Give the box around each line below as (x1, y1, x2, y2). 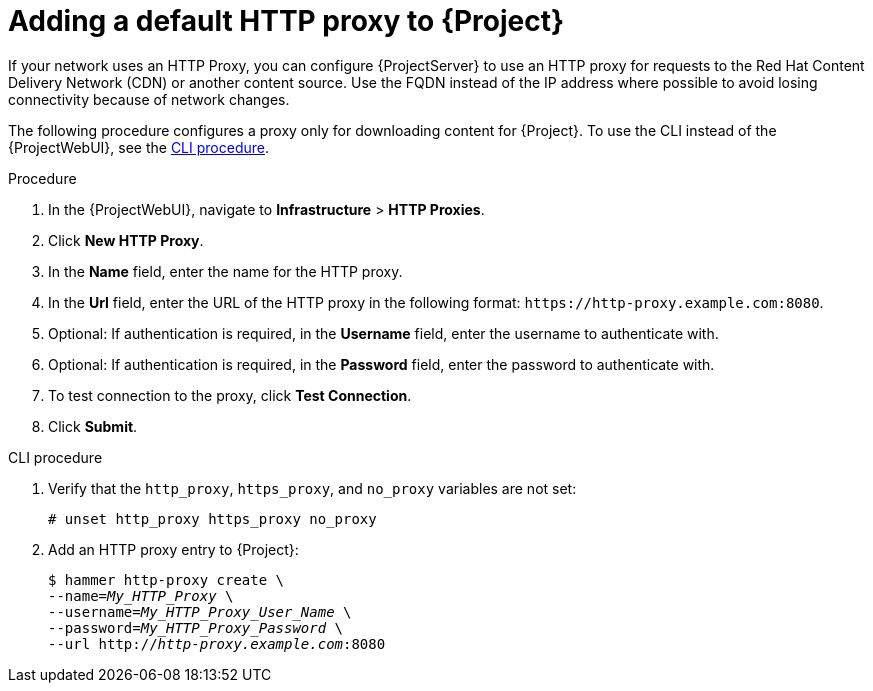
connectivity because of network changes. (8, 90, 290, 108)
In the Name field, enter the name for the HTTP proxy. (48, 262, 403, 280)
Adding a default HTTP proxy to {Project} (8, 4, 565, 38)
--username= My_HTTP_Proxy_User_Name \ (48, 603, 352, 620)
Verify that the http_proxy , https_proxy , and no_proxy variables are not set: (48, 479, 577, 497)
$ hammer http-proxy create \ (48, 571, 285, 588)
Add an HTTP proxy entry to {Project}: (48, 540, 299, 558)
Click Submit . (48, 417, 138, 435)
